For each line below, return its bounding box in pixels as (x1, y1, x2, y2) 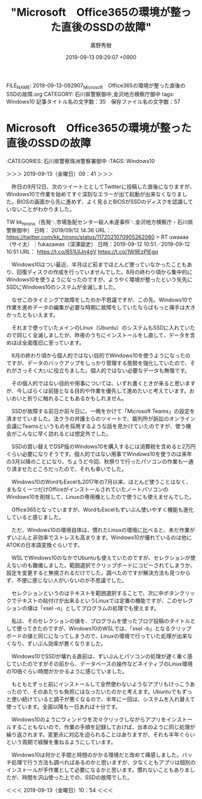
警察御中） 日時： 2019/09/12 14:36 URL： (6, 227, 111, 234)
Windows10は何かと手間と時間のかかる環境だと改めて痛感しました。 (11, 751, 182, 759)
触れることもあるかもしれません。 (43, 395, 127, 402)
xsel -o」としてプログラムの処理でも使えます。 (43, 605, 160, 612)
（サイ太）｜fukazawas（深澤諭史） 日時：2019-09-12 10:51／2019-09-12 (6, 241, 191, 248)
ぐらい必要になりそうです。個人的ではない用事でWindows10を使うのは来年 (6, 451, 192, 458)
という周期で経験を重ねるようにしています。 (6, 738, 117, 746)
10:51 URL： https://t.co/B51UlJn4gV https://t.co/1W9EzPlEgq (6, 248, 158, 256)
